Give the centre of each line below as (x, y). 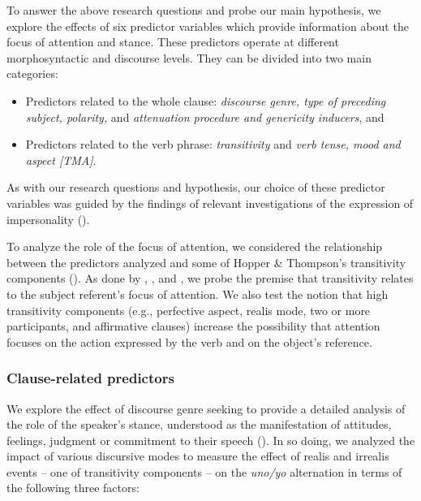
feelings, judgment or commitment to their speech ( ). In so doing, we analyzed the (211, 440)
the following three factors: (73, 488)
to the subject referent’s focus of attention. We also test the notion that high (198, 294)
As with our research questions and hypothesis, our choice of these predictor (196, 187)
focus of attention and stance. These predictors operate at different (173, 42)
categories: (32, 73)
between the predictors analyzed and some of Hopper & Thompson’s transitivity (206, 262)
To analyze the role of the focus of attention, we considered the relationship (195, 246)
